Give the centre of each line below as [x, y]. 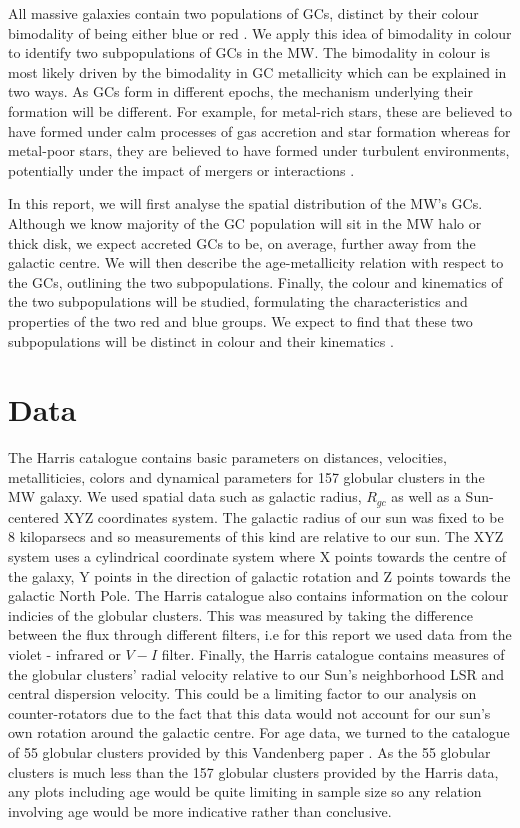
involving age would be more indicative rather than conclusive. [200, 810]
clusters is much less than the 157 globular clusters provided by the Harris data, [253, 771]
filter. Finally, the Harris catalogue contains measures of [333, 654]
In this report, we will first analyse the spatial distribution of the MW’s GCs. [245, 203]
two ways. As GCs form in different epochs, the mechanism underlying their [240, 91]
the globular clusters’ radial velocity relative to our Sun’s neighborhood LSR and [256, 673]
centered [33, 516]
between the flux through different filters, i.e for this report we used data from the [260, 634]
